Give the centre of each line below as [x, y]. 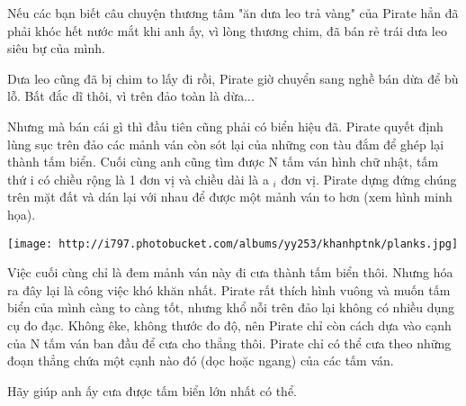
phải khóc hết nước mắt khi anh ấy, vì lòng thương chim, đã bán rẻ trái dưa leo [227, 30]
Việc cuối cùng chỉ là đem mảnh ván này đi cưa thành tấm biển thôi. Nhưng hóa [230, 272]
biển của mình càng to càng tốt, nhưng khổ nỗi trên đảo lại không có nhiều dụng [231, 307]
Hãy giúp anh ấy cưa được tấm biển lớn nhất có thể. [152, 390]
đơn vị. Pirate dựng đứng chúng [369, 179]
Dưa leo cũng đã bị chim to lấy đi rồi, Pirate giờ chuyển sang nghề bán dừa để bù [233, 78]
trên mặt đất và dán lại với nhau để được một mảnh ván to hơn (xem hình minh [230, 197]
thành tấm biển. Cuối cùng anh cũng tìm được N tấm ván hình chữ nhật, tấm [223, 162]
